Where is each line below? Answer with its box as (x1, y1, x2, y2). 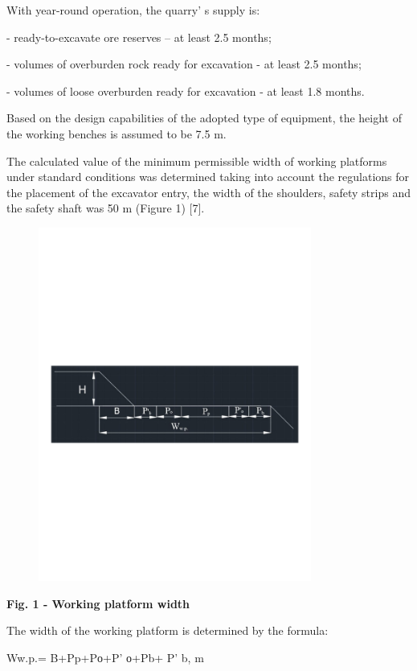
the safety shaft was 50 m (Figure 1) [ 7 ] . (6, 200, 205, 216)
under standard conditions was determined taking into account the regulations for (6, 168, 410, 185)
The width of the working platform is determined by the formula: (6, 622, 329, 639)
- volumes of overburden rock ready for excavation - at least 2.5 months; (6, 56, 362, 72)
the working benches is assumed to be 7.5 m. (6, 125, 227, 142)
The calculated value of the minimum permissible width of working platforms (6, 152, 387, 169)
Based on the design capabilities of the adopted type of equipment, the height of (6, 109, 402, 126)
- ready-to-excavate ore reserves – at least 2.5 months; (6, 28, 272, 45)
